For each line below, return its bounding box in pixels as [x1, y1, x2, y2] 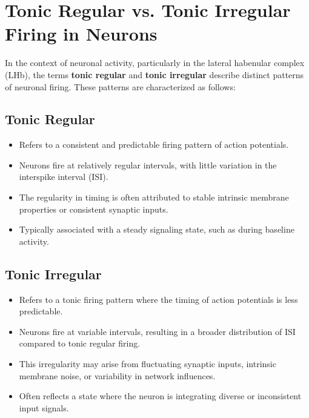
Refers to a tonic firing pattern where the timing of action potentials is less [19, 293, 298, 305]
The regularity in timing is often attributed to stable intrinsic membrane [19, 191, 289, 204]
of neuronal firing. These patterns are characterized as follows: [5, 80, 236, 93]
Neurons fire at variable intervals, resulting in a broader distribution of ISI [19, 325, 296, 337]
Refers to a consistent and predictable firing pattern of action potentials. [19, 138, 289, 151]
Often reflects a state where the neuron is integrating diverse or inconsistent [19, 390, 302, 402]
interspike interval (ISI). [19, 170, 108, 183]
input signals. [19, 401, 69, 414]
